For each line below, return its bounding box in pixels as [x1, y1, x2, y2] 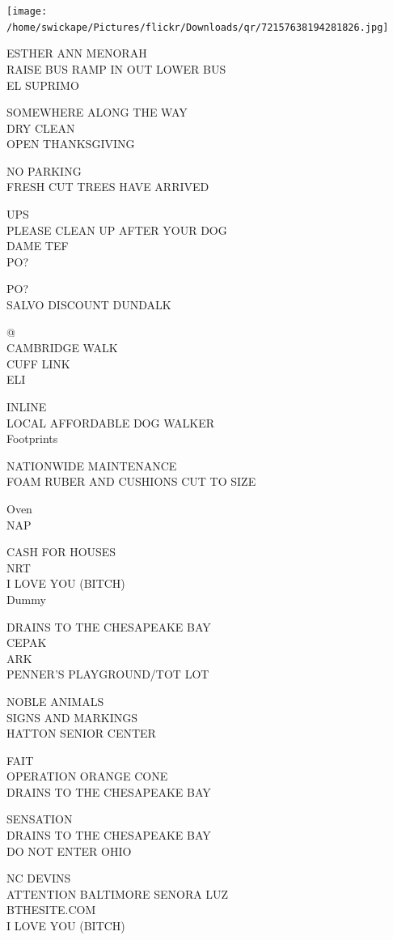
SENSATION [6, 810, 73, 827]
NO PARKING [6, 162, 82, 179]
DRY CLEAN [6, 119, 75, 136]
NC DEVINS [6, 870, 71, 887]
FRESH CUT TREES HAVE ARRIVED [6, 178, 209, 195]
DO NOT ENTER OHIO [6, 842, 132, 859]
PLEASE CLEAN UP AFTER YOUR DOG [6, 221, 227, 238]
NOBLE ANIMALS [6, 692, 104, 709]
